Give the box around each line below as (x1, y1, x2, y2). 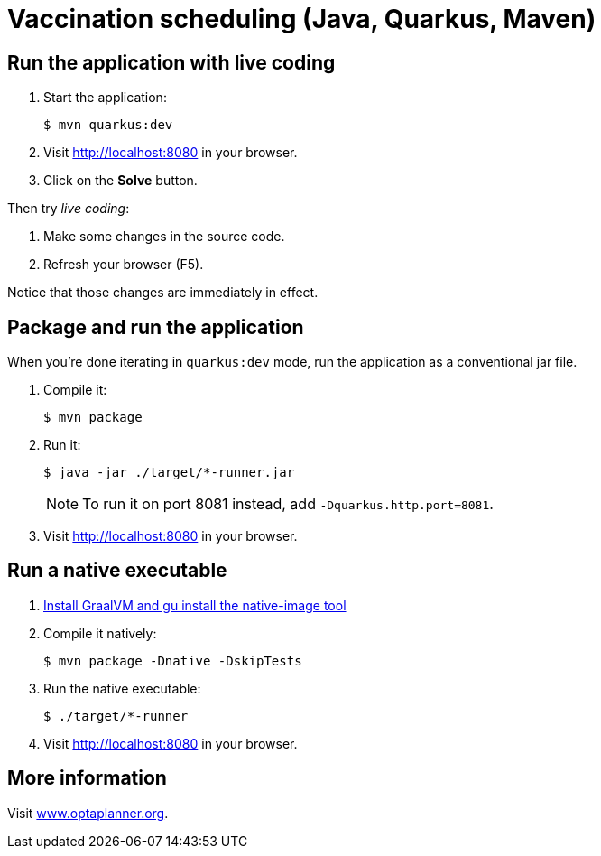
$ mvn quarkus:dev (43, 117, 173, 133)
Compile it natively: (43, 625, 157, 641)
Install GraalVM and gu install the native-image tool (43, 597, 347, 613)
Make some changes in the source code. (43, 228, 285, 245)
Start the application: (43, 89, 167, 106)
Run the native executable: (43, 680, 201, 696)
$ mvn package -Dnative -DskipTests (43, 653, 302, 668)
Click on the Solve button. (43, 172, 198, 189)
